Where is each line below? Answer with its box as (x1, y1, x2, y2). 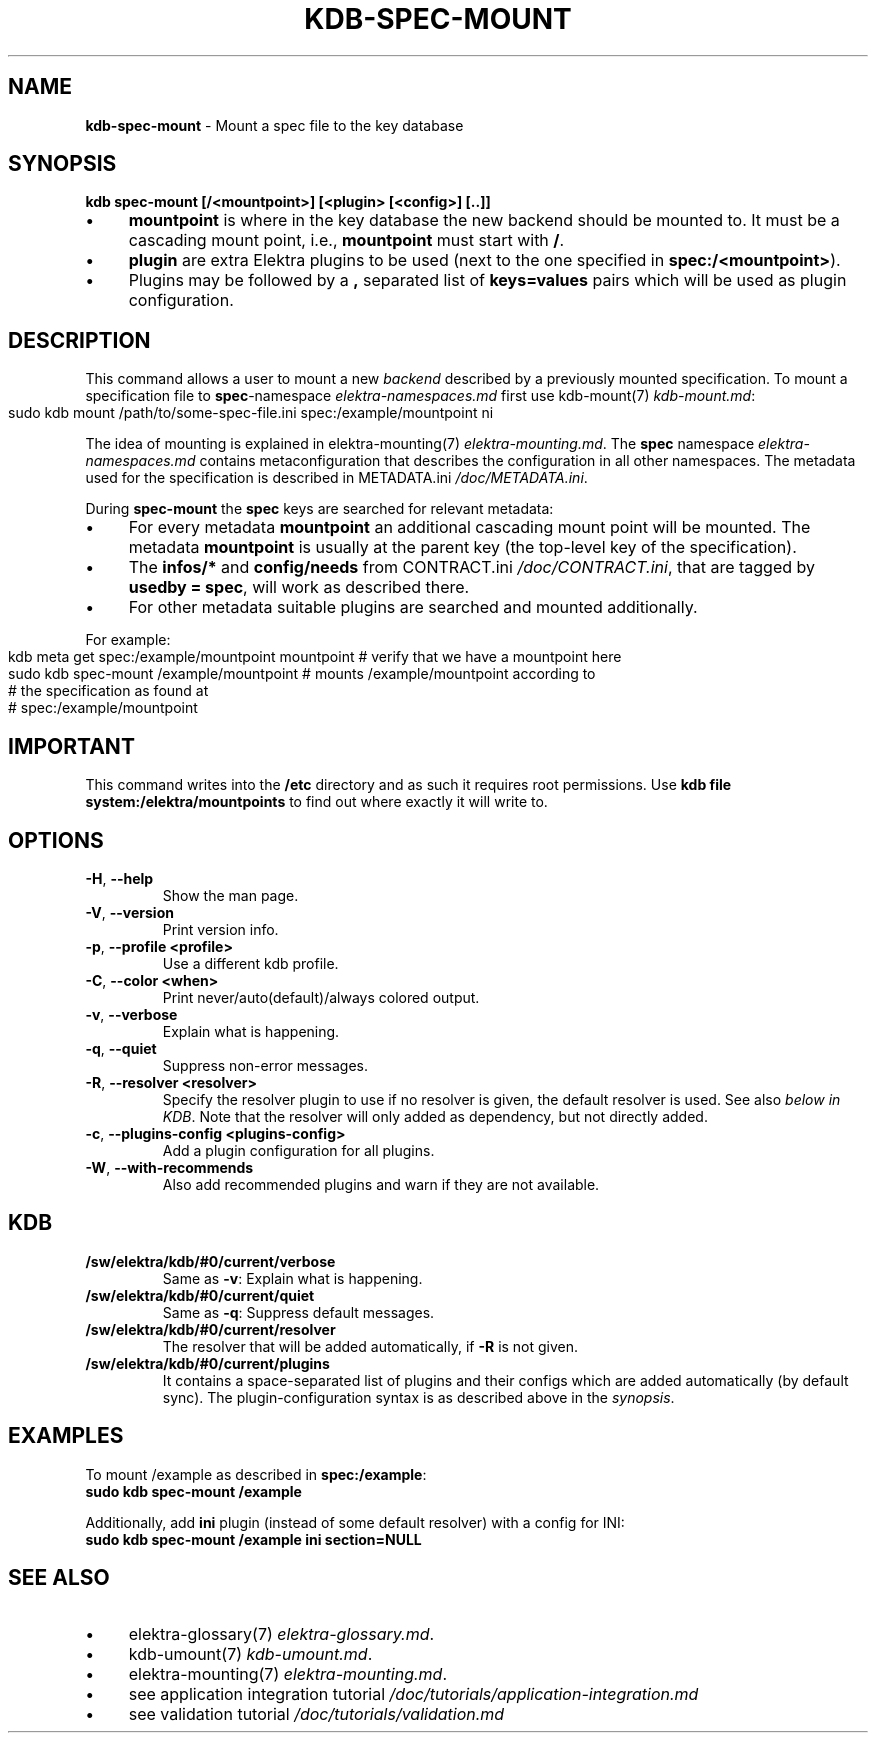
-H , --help (85, 869, 154, 887)
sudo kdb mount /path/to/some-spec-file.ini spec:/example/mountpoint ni (8, 404, 494, 422)
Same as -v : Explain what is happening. (162, 1269, 423, 1287)
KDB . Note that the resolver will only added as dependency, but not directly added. (162, 1107, 708, 1125)
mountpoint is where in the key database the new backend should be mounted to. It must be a (128, 210, 840, 231)
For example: (85, 631, 171, 649)
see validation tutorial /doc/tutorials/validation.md (128, 1703, 505, 1724)
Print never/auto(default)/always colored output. (162, 988, 480, 1006)
